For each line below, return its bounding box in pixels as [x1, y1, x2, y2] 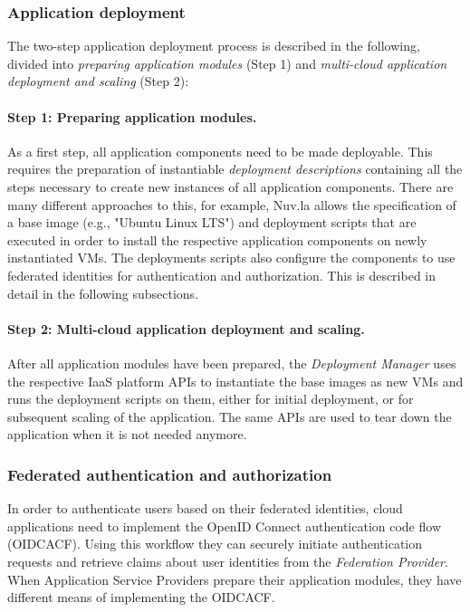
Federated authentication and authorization [7, 463, 332, 485]
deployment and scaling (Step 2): [7, 72, 189, 91]
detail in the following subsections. [7, 283, 199, 302]
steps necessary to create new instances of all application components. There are [7, 177, 454, 196]
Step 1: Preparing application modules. [7, 107, 257, 126]
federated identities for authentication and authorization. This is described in [7, 265, 436, 284]
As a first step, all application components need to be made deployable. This [7, 141, 433, 160]
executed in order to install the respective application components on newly [7, 230, 427, 249]
